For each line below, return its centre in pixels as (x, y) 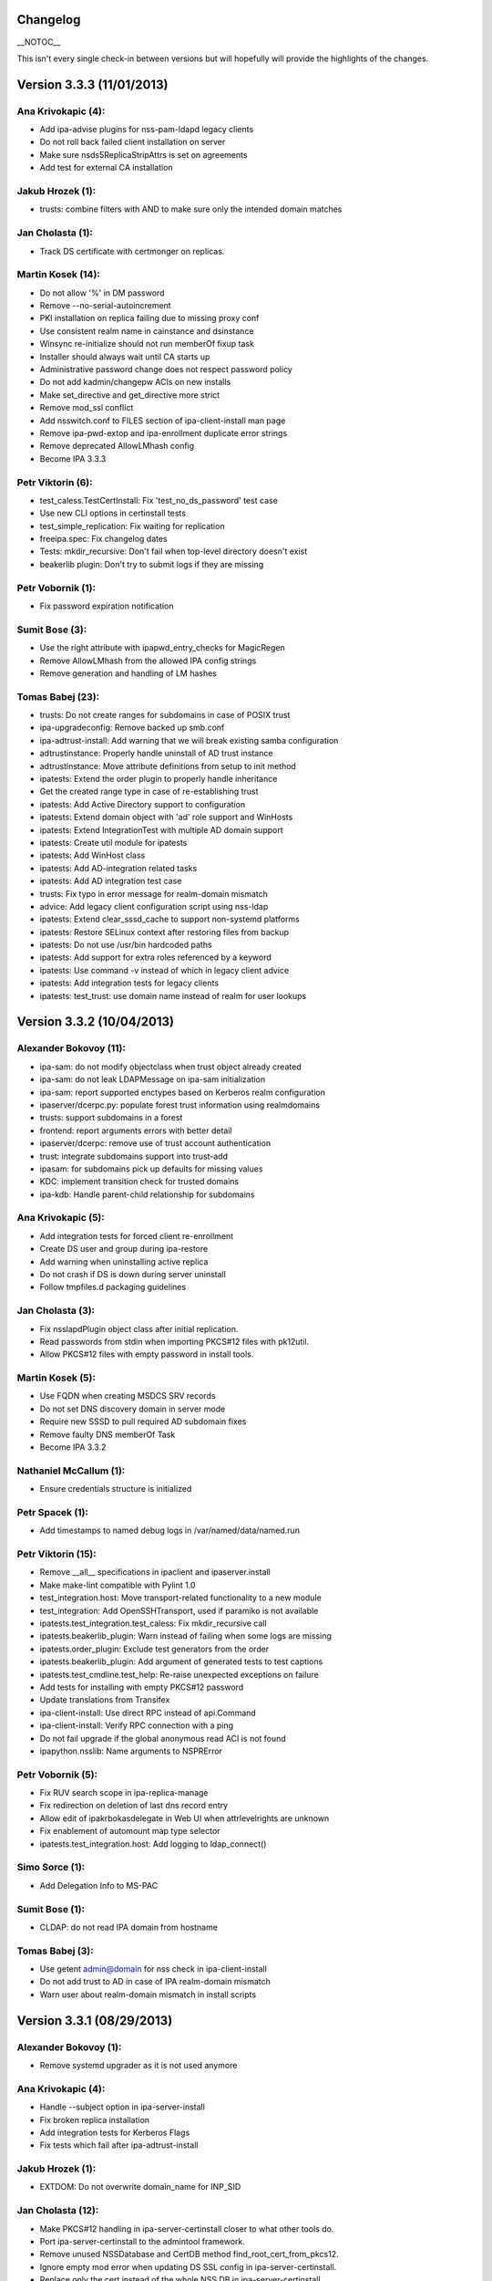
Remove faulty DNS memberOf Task (108, 1434)
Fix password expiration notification (107, 606)
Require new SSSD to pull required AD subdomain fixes (143, 1422)
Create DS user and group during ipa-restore (124, 1249)
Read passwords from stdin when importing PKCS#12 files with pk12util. (174, 1341)
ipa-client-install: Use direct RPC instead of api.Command (148, 1713)
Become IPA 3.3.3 (73, 458)
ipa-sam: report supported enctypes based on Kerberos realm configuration (182, 1092)
